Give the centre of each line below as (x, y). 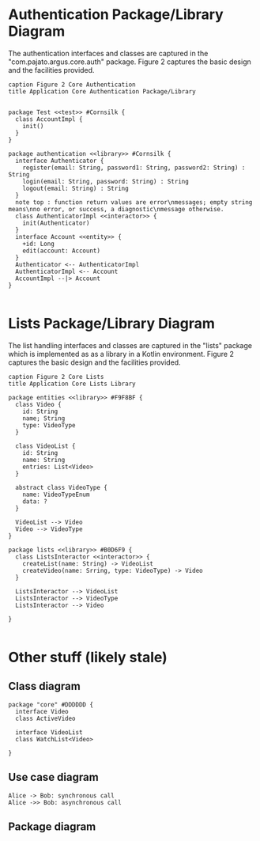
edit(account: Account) (62, 251)
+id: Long (39, 244)
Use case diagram (53, 777)
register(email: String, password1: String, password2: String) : (134, 168)
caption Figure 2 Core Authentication (72, 85)
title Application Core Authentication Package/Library (102, 91)
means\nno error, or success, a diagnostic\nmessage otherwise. (116, 209)
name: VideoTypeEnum (56, 494)
